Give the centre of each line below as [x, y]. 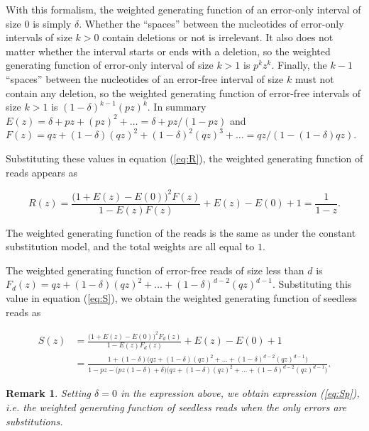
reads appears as [42, 172]
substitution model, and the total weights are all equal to [130, 246]
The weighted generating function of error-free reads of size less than [155, 270]
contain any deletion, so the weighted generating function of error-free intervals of [183, 93]
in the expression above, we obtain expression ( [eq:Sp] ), [240, 393]
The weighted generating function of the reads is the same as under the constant [181, 232]
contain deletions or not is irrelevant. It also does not [218, 37]
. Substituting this [312, 284]
